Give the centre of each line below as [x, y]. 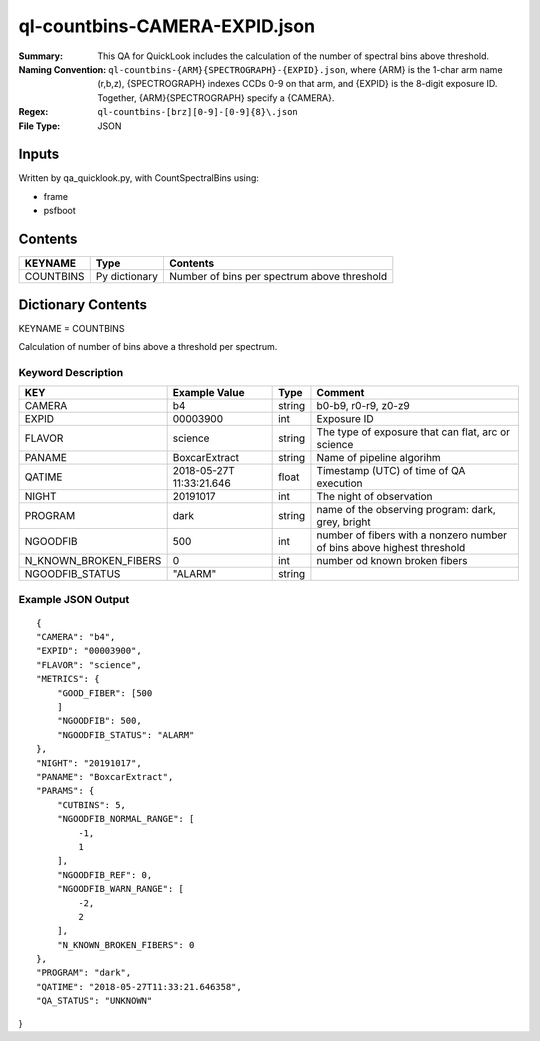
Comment [340, 393]
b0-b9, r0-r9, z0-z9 [363, 406]
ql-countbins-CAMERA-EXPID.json [166, 26]
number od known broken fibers [392, 561]
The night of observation [375, 497]
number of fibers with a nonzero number [412, 535]
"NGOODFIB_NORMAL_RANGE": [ [125, 819]
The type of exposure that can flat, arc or [413, 432]
